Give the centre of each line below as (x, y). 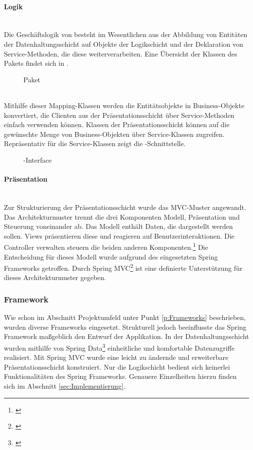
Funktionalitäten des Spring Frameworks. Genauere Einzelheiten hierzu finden (120, 376)
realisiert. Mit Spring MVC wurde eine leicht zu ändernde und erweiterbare (116, 357)
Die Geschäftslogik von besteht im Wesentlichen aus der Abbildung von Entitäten (126, 34)
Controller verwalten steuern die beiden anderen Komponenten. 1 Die (106, 246)
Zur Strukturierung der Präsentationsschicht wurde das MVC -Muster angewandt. (125, 207)
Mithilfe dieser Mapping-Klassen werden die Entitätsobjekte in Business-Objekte (124, 105)
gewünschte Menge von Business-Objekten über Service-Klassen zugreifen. (114, 134)
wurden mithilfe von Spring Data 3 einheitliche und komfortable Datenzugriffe (119, 347)
